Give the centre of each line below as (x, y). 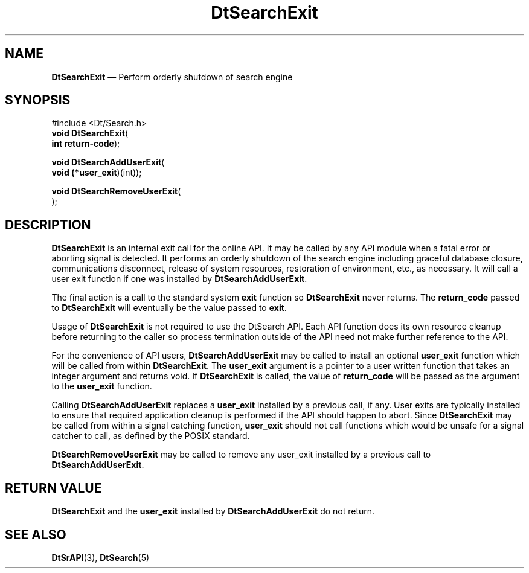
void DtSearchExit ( (90, 133)
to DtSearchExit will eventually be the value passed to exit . (169, 308)
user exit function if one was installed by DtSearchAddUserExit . (179, 279)
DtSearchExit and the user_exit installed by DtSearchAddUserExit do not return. (213, 511)
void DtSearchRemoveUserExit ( (116, 191)
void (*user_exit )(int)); (97, 173)
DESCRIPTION (48, 225)
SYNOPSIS (38, 100)
